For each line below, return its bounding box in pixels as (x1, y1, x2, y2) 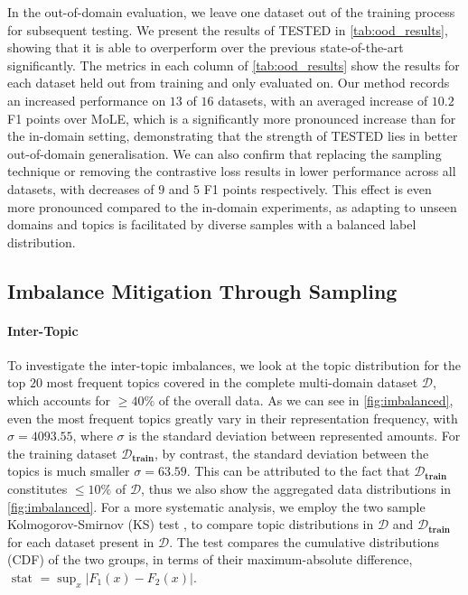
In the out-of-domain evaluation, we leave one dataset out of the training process (7, 3, 455, 21)
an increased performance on (7, 90, 166, 109)
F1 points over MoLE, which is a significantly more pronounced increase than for (7, 108, 456, 127)
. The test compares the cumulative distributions (169, 532, 439, 551)
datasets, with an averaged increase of (218, 90, 428, 109)
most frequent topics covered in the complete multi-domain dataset (46, 373, 418, 392)
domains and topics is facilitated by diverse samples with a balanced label (7, 215, 417, 234)
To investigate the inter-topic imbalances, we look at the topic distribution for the (7, 355, 462, 374)
